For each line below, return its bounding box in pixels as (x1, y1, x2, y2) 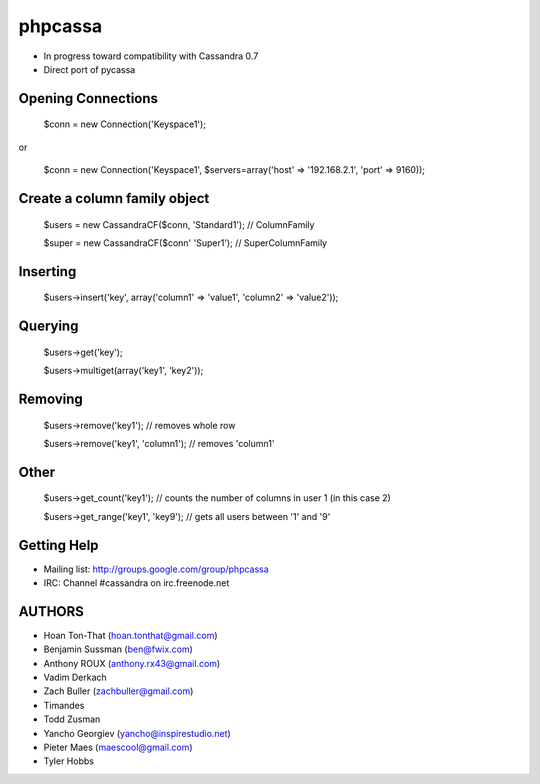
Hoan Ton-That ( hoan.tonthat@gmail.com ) (43, 629, 219, 641)
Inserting (18, 263, 77, 280)
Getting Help (18, 536, 99, 554)
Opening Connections (18, 90, 159, 107)
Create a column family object (18, 190, 210, 207)
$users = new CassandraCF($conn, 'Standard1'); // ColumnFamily (43, 218, 315, 230)
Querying (18, 318, 79, 335)
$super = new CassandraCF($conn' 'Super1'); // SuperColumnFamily (43, 236, 328, 249)
